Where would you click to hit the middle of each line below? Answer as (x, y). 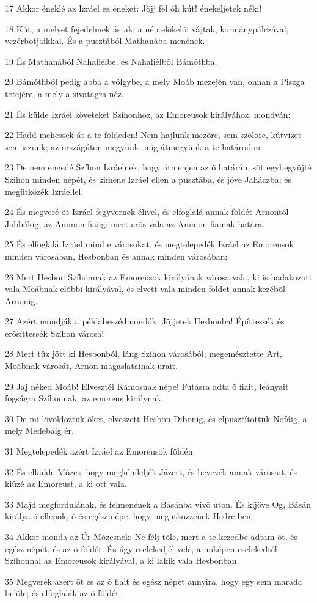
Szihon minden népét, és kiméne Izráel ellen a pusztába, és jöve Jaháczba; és (148, 179)
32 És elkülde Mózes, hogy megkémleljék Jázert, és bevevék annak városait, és (151, 471)
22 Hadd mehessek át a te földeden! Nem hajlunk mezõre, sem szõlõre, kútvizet (153, 135)
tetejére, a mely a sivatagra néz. (64, 93)
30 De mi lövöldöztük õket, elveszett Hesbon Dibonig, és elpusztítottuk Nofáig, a (156, 418)
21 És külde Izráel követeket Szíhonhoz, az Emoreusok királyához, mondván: (148, 114)
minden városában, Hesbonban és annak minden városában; (116, 256)
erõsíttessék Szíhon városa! (55, 333)
